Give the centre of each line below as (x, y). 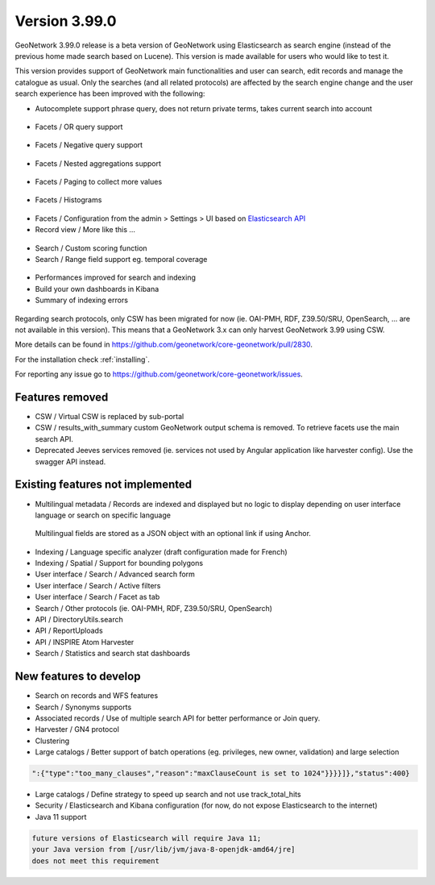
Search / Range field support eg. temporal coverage (121, 260)
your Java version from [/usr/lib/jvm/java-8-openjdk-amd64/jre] (164, 850)
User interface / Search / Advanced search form (115, 574)
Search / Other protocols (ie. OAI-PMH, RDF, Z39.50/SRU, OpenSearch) (154, 608)
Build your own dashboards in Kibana (97, 289)
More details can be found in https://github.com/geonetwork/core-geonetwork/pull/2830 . (164, 345)
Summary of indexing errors (82, 300)
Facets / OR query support (79, 127)
